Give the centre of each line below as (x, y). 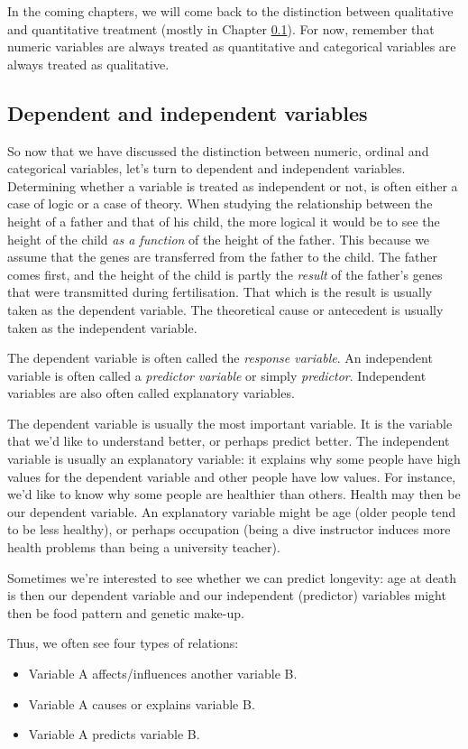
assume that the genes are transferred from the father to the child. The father (222, 257)
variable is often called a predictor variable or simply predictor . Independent (217, 375)
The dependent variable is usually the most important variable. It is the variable (230, 423)
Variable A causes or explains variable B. (142, 703)
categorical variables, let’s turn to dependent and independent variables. (206, 168)
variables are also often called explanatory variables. (151, 393)
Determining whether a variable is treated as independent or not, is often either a (233, 185)
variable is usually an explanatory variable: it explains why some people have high (234, 459)
